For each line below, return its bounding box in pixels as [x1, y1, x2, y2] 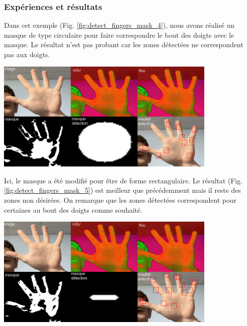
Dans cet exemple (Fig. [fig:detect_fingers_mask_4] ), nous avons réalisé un [4, 20, 235, 30]
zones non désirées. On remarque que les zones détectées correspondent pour [4, 194, 237, 205]
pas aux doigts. [4, 49, 50, 59]
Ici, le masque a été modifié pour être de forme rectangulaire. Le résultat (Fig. [4, 175, 243, 185]
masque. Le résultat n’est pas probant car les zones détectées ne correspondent [4, 39, 244, 50]
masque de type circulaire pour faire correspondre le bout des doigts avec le [4, 29, 234, 40]
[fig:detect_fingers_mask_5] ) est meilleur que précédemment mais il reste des [4, 185, 241, 195]
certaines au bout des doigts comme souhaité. [4, 204, 143, 215]
